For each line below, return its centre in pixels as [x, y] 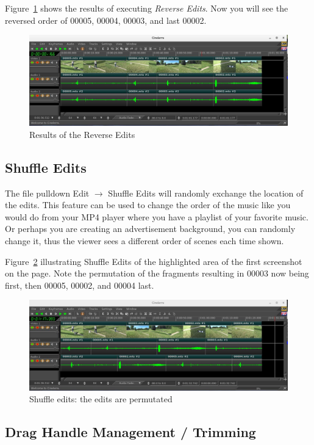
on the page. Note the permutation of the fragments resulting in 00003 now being [157, 273]
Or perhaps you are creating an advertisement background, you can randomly [150, 229]
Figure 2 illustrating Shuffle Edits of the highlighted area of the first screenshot [154, 261]
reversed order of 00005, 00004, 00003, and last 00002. [106, 20]
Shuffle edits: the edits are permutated [101, 399]
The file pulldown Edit [47, 193]
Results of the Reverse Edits [82, 134]
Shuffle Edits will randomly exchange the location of [206, 193]
